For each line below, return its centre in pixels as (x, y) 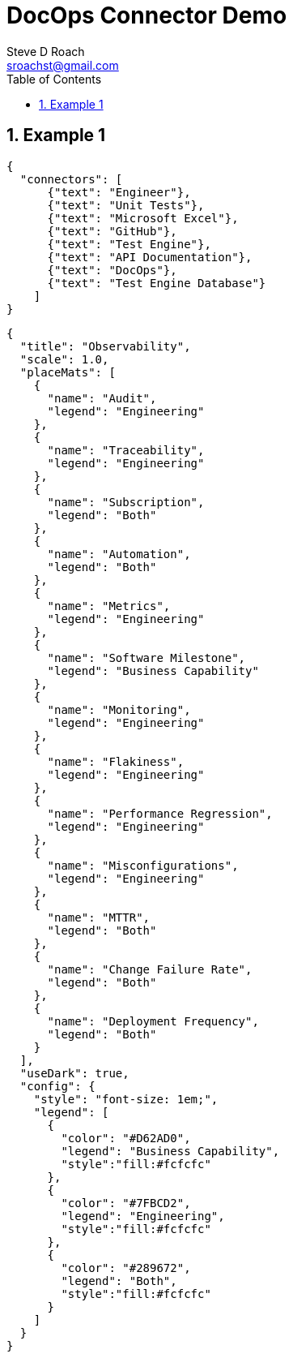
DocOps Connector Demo (147, 15)
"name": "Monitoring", (119, 709)
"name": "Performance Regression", (160, 813)
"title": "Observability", (105, 346)
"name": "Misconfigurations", (143, 865)
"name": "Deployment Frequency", (153, 1021)
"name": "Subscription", (126, 502)
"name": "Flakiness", (116, 761)
